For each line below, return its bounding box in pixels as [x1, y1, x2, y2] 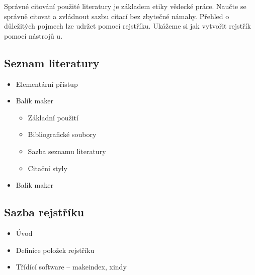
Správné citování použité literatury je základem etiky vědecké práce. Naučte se [4, 1, 246, 11]
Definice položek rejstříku [16, 244, 95, 255]
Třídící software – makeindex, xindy [16, 261, 127, 272]
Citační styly [28, 163, 67, 173]
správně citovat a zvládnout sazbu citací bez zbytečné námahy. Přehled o [4, 11, 229, 21]
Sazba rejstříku [4, 204, 84, 220]
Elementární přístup [16, 78, 78, 89]
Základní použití [28, 112, 78, 122]
